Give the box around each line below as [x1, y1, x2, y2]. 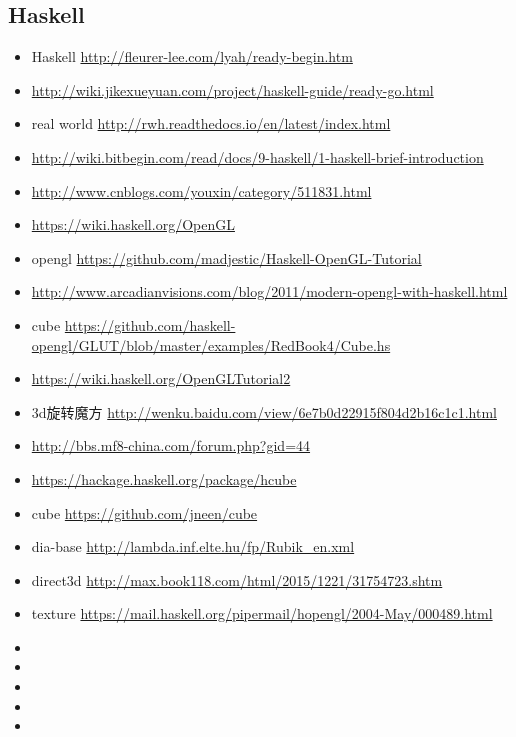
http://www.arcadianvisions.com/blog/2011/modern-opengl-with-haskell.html [31, 281, 508, 302]
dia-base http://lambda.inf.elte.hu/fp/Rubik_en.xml [31, 536, 355, 557]
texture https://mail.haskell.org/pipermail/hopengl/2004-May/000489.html [31, 603, 493, 624]
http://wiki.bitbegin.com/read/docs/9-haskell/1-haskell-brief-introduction [31, 146, 484, 167]
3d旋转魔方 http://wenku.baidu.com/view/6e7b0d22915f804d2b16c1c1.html [31, 401, 497, 422]
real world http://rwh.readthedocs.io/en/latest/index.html [31, 113, 391, 134]
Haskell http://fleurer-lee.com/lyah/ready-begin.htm [31, 46, 353, 67]
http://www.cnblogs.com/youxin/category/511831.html [31, 180, 372, 201]
